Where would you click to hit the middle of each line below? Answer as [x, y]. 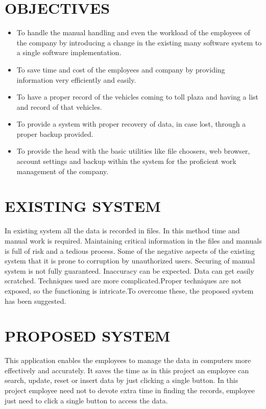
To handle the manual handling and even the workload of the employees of [133, 32]
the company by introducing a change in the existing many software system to [139, 42]
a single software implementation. [69, 52]
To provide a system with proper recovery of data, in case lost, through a [131, 124]
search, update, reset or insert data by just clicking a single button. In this [122, 380]
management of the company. [63, 171]
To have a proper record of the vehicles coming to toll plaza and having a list [137, 97]
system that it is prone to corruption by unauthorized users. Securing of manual [130, 261]
